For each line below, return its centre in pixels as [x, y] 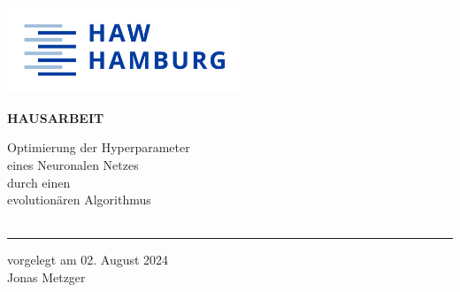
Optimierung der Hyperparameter [99, 147]
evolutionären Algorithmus [79, 200]
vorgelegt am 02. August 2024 [88, 260]
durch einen [39, 182]
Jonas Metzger [46, 277]
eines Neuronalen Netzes [73, 164]
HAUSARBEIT [56, 117]
